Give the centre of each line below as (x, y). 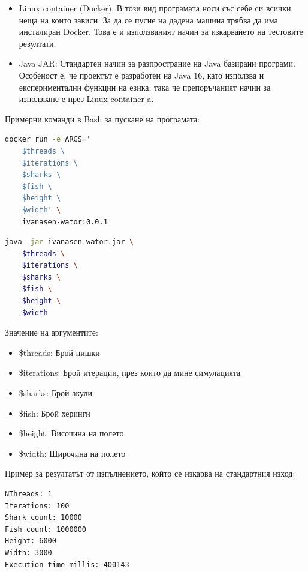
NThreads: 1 (28, 494)
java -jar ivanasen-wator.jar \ (69, 242)
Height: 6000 (31, 541)
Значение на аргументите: (52, 332)
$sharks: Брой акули (55, 393)
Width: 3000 (28, 552)
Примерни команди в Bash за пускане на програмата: (102, 119)
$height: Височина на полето (71, 433)
